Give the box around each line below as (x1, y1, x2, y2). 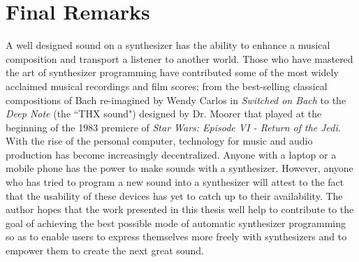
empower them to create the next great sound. (6, 243, 205, 258)
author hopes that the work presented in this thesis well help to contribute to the (6, 202, 354, 217)
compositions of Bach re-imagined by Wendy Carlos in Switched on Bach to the (6, 92, 346, 107)
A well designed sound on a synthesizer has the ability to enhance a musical (6, 38, 330, 52)
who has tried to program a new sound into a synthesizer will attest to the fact (6, 175, 344, 189)
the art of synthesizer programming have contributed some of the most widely (6, 65, 339, 80)
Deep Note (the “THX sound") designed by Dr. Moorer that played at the (6, 106, 322, 121)
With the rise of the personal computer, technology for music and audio (6, 133, 313, 148)
